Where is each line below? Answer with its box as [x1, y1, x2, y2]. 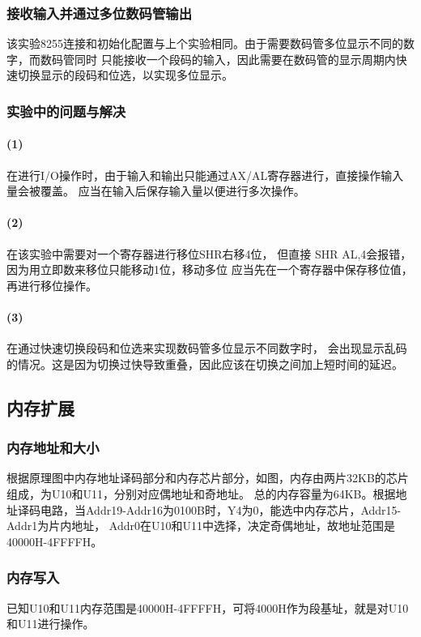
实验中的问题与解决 [6, 100, 126, 121]
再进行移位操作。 [6, 276, 97, 293]
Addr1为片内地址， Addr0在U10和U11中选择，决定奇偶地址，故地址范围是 [6, 517, 395, 534]
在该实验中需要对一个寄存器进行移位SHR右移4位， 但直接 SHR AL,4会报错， [6, 245, 412, 262]
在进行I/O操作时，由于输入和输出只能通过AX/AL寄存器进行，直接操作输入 [6, 166, 404, 183]
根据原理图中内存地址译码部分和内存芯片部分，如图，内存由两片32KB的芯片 [6, 469, 409, 486]
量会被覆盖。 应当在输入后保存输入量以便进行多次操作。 [6, 182, 305, 199]
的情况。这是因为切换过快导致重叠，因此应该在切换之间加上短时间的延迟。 [6, 355, 403, 372]
